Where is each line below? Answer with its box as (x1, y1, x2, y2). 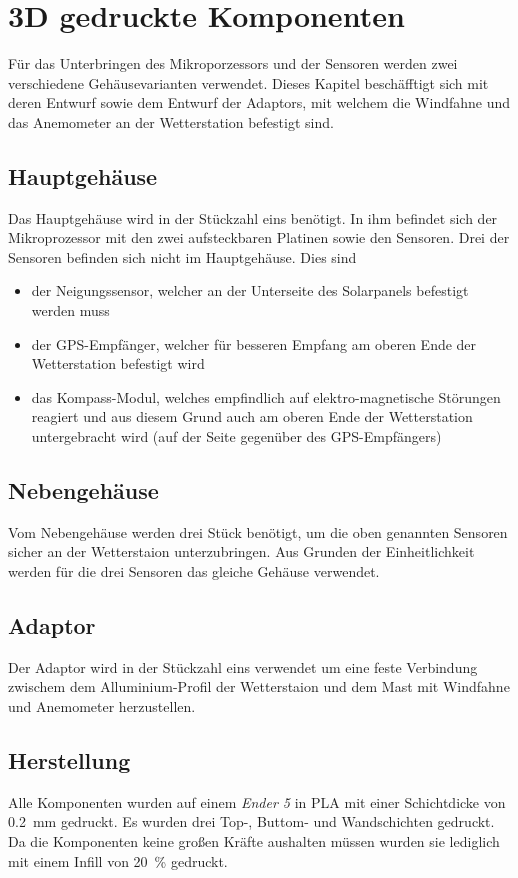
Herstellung (8, 745, 131, 775)
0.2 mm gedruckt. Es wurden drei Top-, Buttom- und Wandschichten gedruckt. (8, 811, 495, 832)
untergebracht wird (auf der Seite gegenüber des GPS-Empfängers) (31, 426, 442, 447)
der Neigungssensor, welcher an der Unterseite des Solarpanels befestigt (31, 280, 469, 301)
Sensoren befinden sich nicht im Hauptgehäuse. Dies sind (8, 246, 357, 267)
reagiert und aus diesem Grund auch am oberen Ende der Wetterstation (31, 406, 473, 427)
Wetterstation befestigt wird (31, 353, 205, 374)
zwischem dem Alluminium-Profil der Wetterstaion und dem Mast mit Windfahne (8, 676, 510, 697)
